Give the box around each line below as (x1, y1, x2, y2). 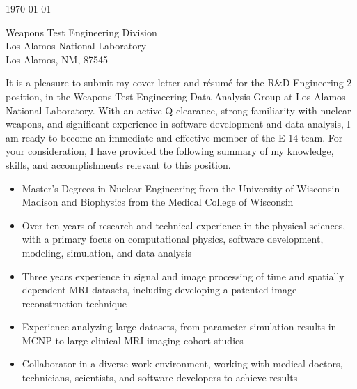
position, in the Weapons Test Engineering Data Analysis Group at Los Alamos (6, 89, 346, 103)
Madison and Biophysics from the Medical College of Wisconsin (22, 194, 294, 209)
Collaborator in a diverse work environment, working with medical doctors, (22, 356, 343, 371)
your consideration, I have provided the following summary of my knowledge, (6, 144, 334, 158)
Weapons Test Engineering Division (6, 24, 157, 39)
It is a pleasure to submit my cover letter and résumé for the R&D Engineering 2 (6, 75, 352, 90)
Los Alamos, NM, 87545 (6, 52, 108, 66)
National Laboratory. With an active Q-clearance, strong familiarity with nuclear (6, 102, 351, 117)
